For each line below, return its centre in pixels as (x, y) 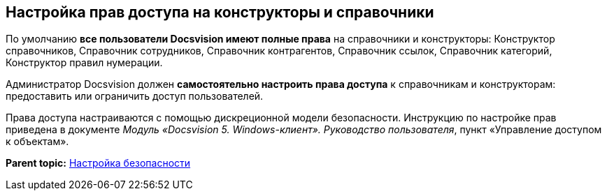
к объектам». (37, 142)
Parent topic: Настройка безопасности (98, 163)
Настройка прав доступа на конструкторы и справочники (220, 12)
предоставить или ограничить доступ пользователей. (135, 96)
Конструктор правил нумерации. (84, 63)
